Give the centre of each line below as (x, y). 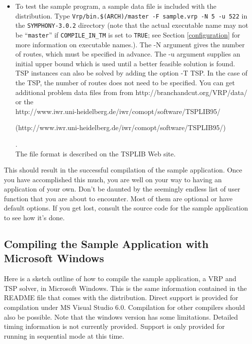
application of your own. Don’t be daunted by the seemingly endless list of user (122, 189)
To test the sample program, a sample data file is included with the (116, 6)
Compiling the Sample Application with (106, 244)
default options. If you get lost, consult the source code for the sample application (126, 208)
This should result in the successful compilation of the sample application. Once (123, 170)
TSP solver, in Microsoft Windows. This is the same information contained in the (126, 288)
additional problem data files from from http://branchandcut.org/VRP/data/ (131, 92)
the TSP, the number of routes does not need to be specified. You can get (125, 82)
